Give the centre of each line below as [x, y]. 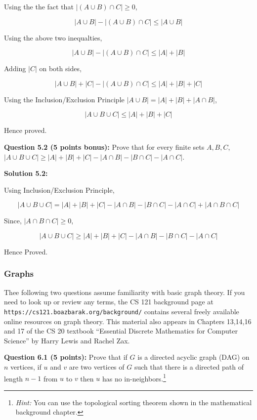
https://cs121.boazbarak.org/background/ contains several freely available [122, 311]
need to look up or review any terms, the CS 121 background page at [109, 302]
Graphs [19, 273]
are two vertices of [97, 366]
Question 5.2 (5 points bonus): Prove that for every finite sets [104, 147]
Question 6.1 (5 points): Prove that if [66, 357]
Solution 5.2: [26, 173]
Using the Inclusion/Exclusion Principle [64, 99]
